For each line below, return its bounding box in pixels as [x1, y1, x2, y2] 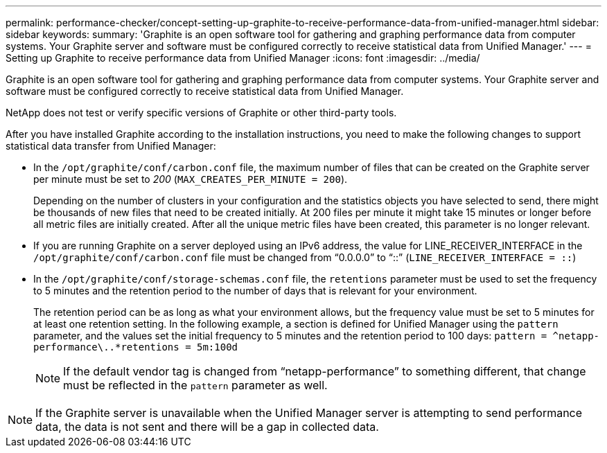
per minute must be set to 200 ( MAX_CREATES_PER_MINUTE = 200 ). [33, 173, 348, 185]
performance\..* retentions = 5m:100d [33, 341, 238, 353]
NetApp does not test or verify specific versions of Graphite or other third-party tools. [6, 107, 397, 118]
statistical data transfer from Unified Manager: [6, 140, 216, 152]
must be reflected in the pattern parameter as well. [63, 378, 328, 392]
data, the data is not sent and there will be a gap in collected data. [35, 420, 379, 434]
